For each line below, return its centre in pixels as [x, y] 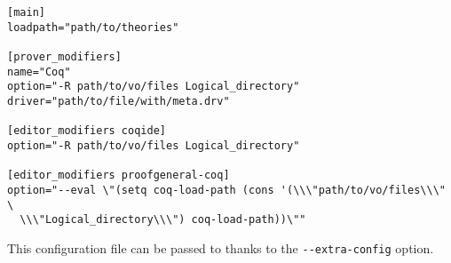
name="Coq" [39, 72]
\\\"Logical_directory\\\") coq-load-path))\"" [163, 220]
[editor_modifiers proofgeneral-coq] [119, 175]
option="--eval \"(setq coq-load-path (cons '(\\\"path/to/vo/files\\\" [226, 190]
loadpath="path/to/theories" [93, 27]
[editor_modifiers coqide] [87, 131]
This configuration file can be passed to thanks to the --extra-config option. [221, 247]
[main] [26, 12]
